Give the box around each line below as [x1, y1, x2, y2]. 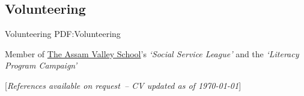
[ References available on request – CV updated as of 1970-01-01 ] [5, 79, 242, 91]
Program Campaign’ [5, 59, 78, 72]
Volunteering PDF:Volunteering [5, 27, 121, 40]
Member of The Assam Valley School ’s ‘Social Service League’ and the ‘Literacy [5, 47, 299, 60]
